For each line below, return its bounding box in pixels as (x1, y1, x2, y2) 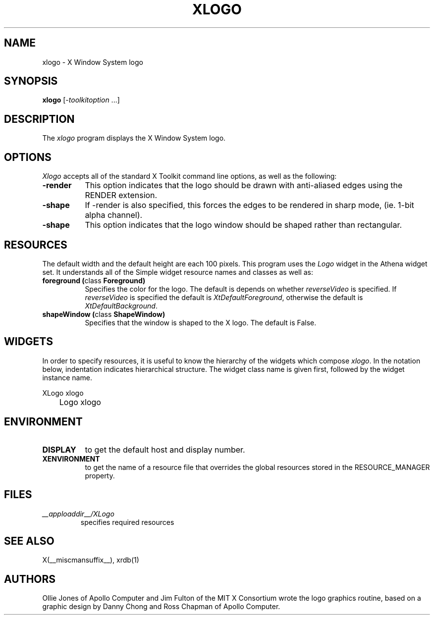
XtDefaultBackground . (85, 301, 158, 310)
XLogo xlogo (42, 388, 84, 397)
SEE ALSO (4, 534, 54, 547)
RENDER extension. (85, 190, 158, 201)
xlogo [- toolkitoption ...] (42, 96, 120, 104)
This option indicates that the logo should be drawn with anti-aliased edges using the (85, 180, 403, 191)
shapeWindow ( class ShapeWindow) (42, 309, 165, 318)
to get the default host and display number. (85, 444, 245, 455)
